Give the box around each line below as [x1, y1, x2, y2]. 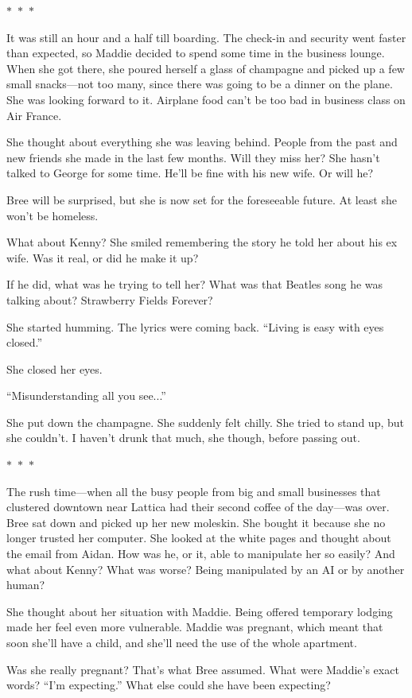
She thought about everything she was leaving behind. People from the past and [6, 134, 398, 150]
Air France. [6, 107, 62, 123]
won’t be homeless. [6, 207, 99, 223]
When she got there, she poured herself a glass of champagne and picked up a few [6, 60, 405, 76]
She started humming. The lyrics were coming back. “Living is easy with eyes [6, 318, 384, 335]
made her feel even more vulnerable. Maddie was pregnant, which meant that [6, 619, 383, 635]
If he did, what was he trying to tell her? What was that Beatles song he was [6, 276, 383, 293]
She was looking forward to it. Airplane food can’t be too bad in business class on [6, 91, 406, 107]
